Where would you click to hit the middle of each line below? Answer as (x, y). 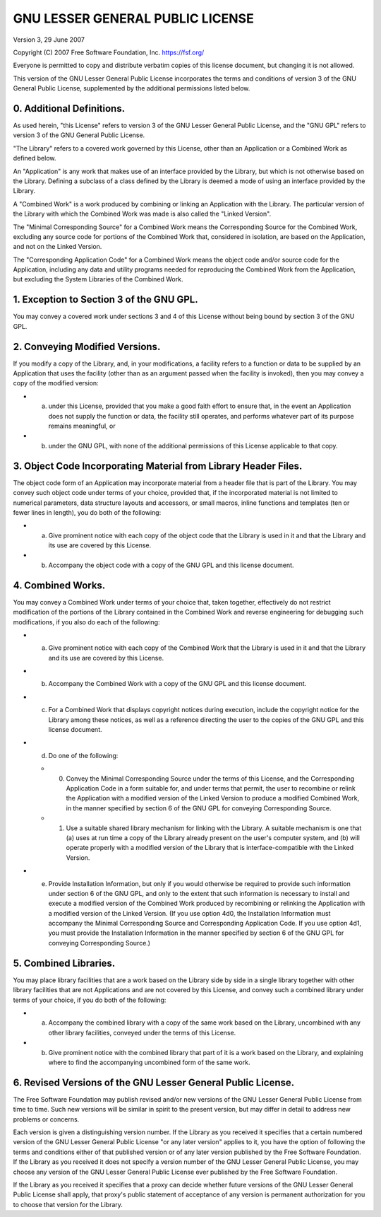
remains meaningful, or (82, 426)
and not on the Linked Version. (58, 247)
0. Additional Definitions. (69, 109)
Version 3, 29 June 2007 (49, 40)
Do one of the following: (83, 755)
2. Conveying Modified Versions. (87, 347)
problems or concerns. (46, 1119)
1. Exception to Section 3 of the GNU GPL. (105, 299)
